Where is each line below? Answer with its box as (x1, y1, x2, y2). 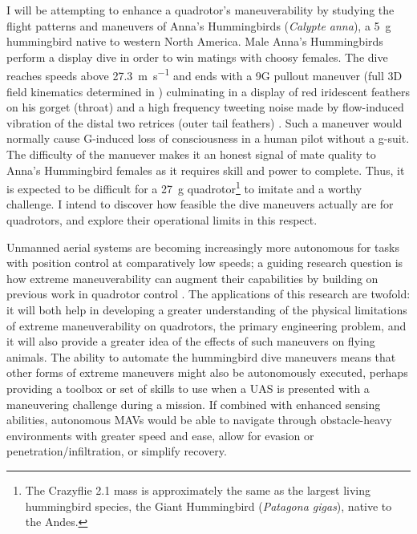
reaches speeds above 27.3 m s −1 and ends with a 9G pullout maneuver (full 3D (6, 65, 403, 84)
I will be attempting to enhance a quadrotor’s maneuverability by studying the (6, 2, 395, 18)
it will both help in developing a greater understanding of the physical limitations (6, 301, 407, 318)
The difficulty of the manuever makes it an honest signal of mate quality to (6, 146, 376, 162)
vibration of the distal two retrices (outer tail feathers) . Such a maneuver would (6, 114, 403, 131)
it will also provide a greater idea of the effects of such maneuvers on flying (6, 333, 375, 350)
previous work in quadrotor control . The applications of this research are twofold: (6, 285, 411, 302)
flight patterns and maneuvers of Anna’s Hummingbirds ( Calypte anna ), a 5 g (6, 17, 391, 34)
